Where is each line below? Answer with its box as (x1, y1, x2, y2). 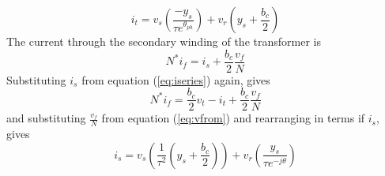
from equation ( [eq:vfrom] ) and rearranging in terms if (101, 110, 365, 126)
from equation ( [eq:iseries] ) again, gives (81, 71, 270, 88)
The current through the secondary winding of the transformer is (6, 33, 321, 49)
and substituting (6, 110, 86, 126)
